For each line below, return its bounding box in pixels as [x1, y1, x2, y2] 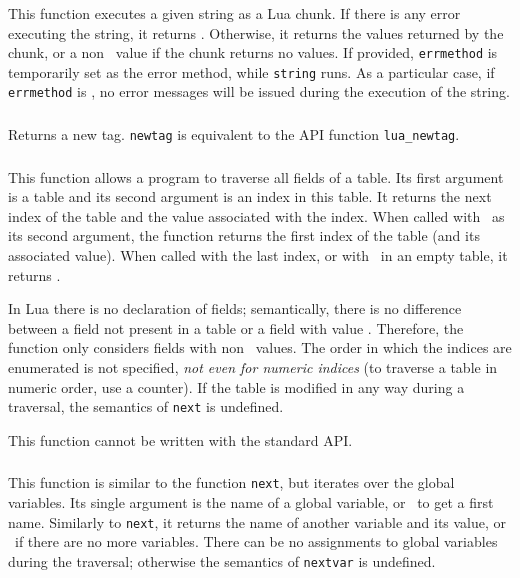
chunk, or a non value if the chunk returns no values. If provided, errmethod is [8, 42, 498, 63]
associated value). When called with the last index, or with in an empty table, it [8, 244, 508, 265]
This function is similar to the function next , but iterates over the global [8, 472, 455, 493]
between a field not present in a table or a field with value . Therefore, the [8, 317, 464, 338]
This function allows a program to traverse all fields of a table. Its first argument [8, 166, 504, 187]
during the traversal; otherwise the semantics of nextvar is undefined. [8, 550, 436, 571]
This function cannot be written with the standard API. [8, 429, 353, 450]
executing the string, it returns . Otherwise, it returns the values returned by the [8, 22, 504, 43]
